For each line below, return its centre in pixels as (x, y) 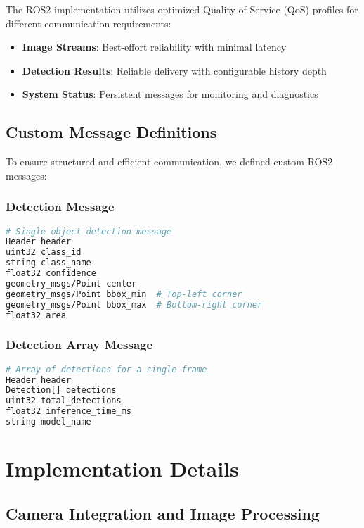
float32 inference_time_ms (69, 411)
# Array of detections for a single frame (106, 369)
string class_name (48, 263)
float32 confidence (51, 274)
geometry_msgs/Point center (71, 283)
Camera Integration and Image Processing (163, 513)
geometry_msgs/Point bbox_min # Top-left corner (124, 294)
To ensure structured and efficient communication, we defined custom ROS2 (169, 162)
